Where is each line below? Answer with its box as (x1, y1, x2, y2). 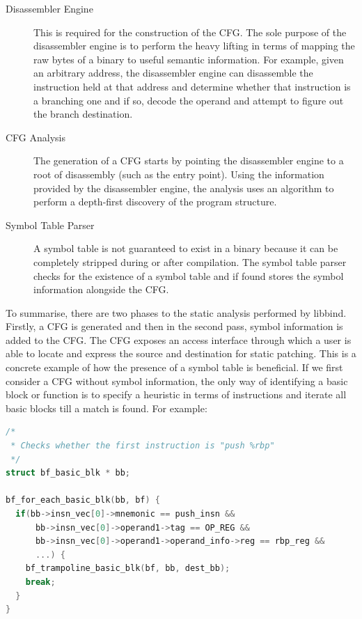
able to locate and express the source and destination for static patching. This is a (6, 346, 356, 361)
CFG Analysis (6, 130, 66, 144)
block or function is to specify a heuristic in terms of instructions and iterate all (6, 387, 347, 402)
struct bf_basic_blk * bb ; (6, 468, 131, 478)
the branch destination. (33, 107, 133, 121)
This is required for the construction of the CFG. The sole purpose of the (33, 24, 347, 39)
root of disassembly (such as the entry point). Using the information (33, 166, 324, 181)
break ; (25, 577, 56, 587)
